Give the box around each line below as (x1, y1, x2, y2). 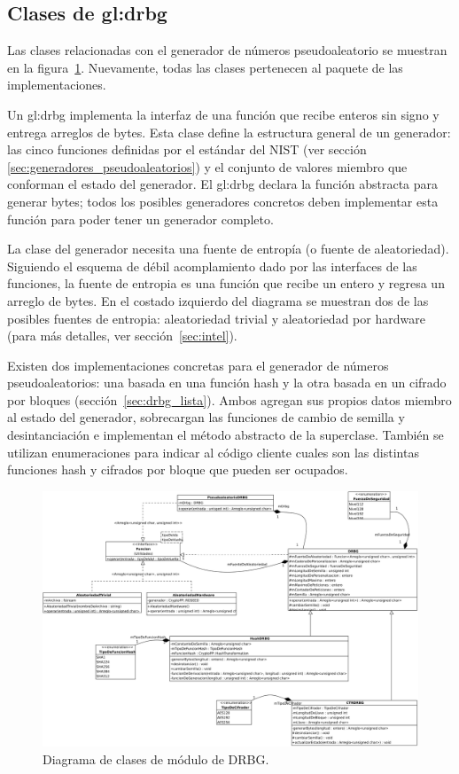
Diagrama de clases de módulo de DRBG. (43, 749, 269, 768)
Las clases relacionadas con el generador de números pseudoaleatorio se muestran (7, 41, 447, 59)
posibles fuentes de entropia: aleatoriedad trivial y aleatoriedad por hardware (7, 309, 425, 327)
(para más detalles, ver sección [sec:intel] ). (7, 326, 237, 345)
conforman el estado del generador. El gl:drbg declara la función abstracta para (7, 175, 439, 193)
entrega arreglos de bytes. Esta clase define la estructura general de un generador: (7, 122, 451, 141)
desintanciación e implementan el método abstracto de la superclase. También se (7, 426, 444, 444)
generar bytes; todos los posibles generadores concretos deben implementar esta (7, 192, 439, 210)
